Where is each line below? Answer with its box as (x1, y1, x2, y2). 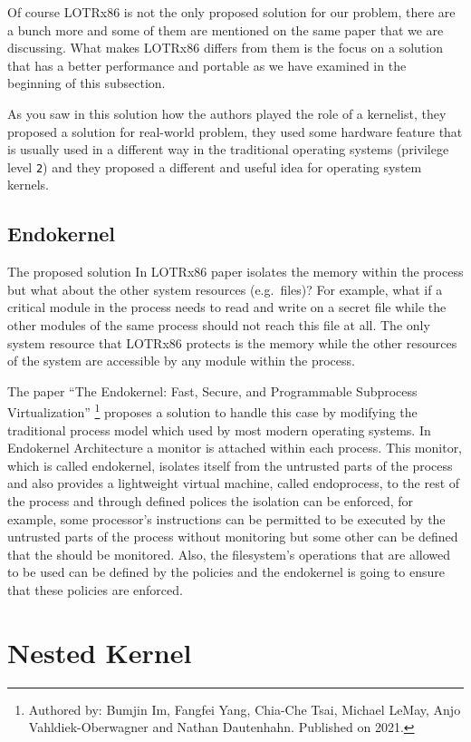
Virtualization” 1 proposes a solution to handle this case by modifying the (7, 400, 418, 422)
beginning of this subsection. (7, 73, 166, 93)
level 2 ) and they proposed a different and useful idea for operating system (7, 157, 422, 176)
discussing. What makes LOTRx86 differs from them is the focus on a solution (7, 38, 443, 57)
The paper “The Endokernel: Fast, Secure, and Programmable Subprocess (7, 381, 418, 400)
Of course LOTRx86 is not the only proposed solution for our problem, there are (7, 3, 456, 21)
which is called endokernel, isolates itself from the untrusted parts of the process (7, 455, 453, 474)
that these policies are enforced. (7, 580, 183, 599)
